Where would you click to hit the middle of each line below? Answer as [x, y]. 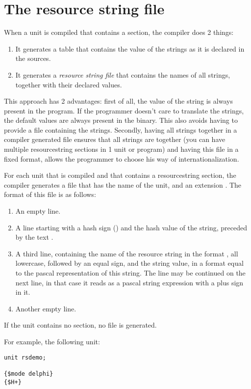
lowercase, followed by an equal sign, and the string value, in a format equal [129, 263]
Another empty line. [46, 308]
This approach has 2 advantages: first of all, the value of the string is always [118, 101]
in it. [23, 292]
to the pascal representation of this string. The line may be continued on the [130, 273]
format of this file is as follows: [50, 194]
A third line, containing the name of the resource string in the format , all [127, 253]
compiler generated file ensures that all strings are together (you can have [115, 139]
